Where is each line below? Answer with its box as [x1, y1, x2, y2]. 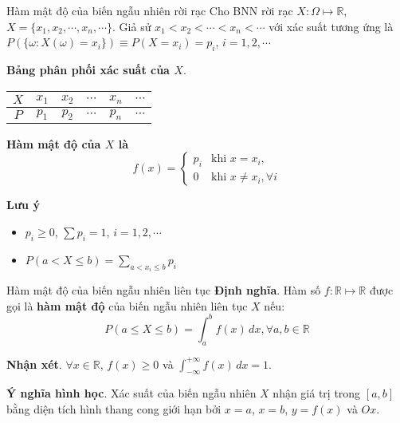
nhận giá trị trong [273, 385, 361, 401]
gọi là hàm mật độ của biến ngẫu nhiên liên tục [6, 297, 248, 314]
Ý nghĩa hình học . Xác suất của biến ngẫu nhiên [6, 385, 257, 401]
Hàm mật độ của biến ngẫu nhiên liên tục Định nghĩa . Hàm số [6, 282, 321, 298]
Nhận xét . [6, 355, 62, 372]
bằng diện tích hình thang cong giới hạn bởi [6, 401, 222, 417]
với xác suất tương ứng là [269, 18, 394, 34]
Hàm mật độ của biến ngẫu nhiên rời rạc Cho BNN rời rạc [6, 2, 293, 18]
